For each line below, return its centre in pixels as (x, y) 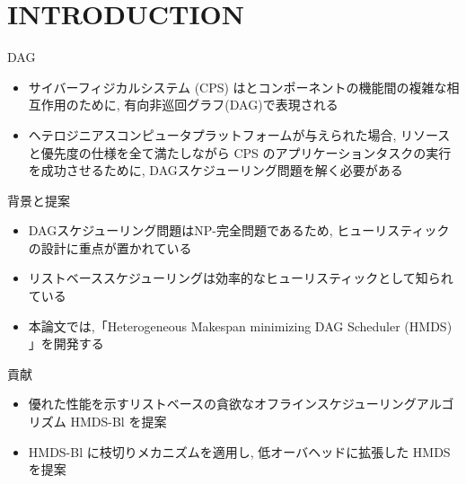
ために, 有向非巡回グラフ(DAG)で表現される (208, 105)
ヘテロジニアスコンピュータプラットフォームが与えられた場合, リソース (239, 134)
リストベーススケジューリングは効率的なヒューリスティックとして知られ (241, 278)
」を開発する (66, 343)
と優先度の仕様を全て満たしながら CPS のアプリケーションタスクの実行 (240, 152)
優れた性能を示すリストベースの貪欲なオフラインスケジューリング (222, 404)
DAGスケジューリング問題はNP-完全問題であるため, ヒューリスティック (239, 230)
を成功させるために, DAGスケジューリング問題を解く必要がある (215, 170)
